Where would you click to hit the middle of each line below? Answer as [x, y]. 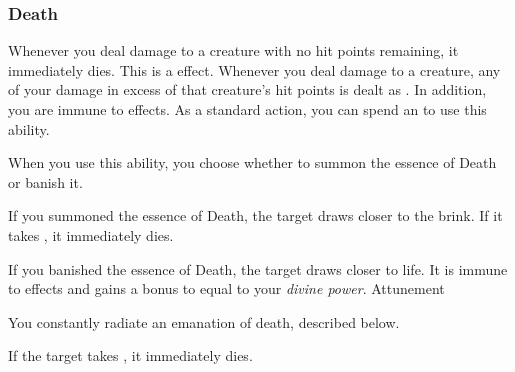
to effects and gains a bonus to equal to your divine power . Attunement [226, 288]
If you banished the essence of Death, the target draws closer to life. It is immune [258, 268]
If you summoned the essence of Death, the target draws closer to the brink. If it [255, 215]
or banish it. [45, 181]
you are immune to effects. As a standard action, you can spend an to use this [247, 109]
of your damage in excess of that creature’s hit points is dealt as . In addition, [247, 89]
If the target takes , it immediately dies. [130, 355]
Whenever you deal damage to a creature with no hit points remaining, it [233, 50]
